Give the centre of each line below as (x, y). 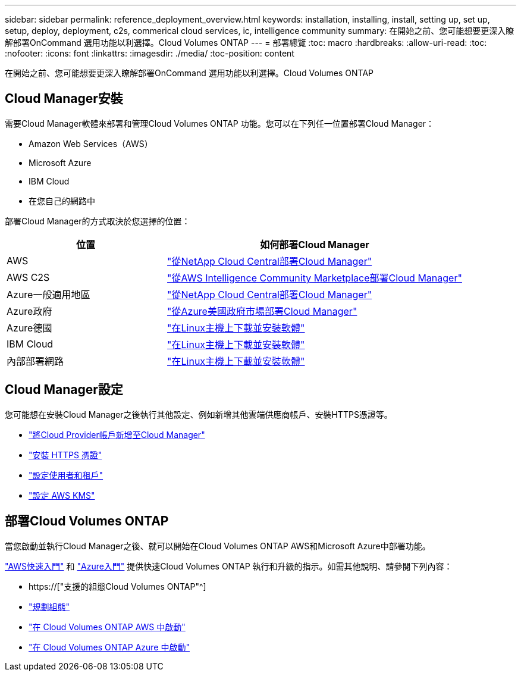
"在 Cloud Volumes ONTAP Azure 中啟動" (109, 647)
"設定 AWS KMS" (62, 495)
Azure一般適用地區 (48, 294)
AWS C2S (28, 277)
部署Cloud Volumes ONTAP (87, 521)
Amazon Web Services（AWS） (91, 143)
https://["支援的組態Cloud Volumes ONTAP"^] (117, 586)
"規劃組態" (49, 606)
